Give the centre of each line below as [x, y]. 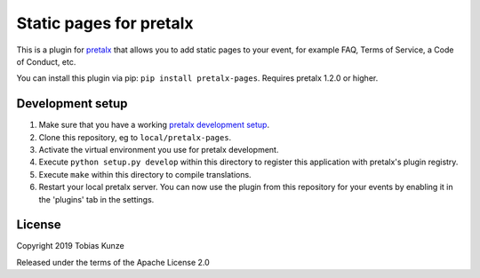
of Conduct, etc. [46, 61]
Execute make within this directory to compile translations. [145, 174]
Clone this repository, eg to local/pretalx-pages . [135, 137]
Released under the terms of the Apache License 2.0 [113, 262]
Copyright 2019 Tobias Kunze [70, 246]
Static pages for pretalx [105, 23]
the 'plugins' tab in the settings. [96, 199]
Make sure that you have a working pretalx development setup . [154, 125]
